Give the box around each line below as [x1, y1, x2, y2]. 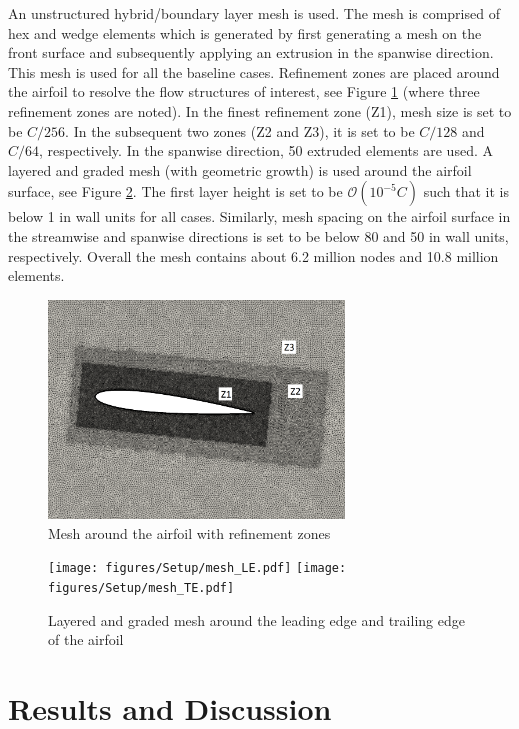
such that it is [423, 181, 509, 202]
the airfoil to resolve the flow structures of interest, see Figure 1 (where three [8, 81, 480, 102]
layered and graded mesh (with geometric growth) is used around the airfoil [8, 159, 472, 180]
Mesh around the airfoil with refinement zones [48, 522, 331, 543]
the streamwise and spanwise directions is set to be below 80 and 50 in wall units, [8, 225, 509, 246]
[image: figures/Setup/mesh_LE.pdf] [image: [48, 561, 347, 576]
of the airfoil [48, 629, 124, 650]
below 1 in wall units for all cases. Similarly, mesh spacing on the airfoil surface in [8, 206, 511, 227]
